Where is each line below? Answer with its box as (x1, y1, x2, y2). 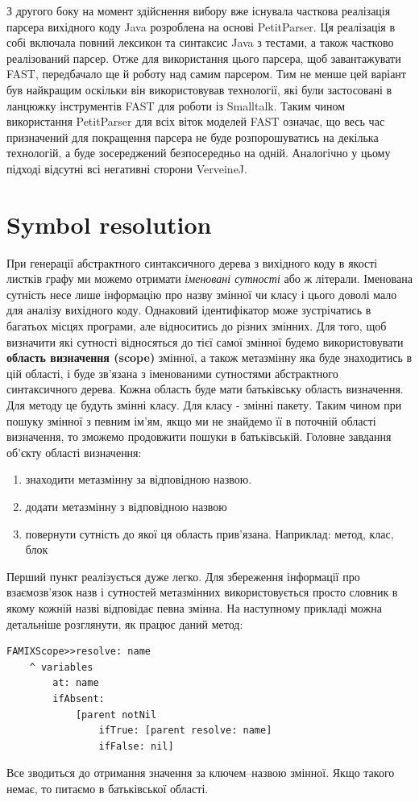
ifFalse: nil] (98, 740, 174, 752)
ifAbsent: (52, 692, 105, 704)
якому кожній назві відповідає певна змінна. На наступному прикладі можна (6, 599, 382, 616)
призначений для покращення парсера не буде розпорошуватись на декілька (6, 128, 379, 145)
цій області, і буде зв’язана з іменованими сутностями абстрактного (6, 364, 338, 381)
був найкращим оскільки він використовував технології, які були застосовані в (6, 81, 392, 98)
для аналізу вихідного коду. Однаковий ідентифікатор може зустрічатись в (6, 301, 371, 318)
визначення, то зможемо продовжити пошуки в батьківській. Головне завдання (6, 428, 392, 445)
